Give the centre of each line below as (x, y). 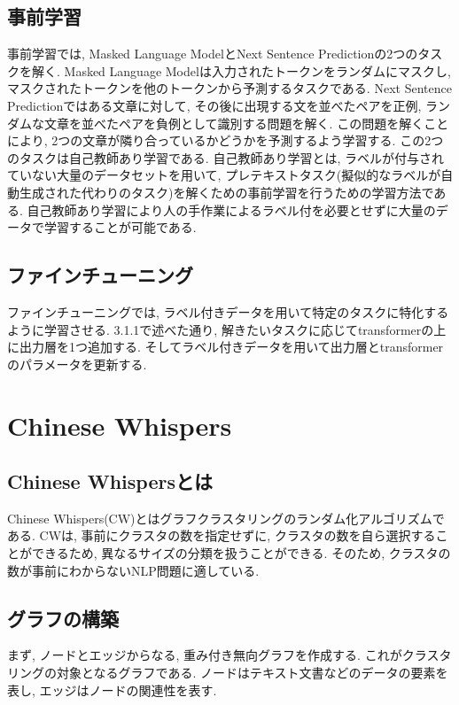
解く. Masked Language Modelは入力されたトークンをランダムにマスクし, (241, 70)
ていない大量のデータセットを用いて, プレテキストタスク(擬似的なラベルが (224, 175)
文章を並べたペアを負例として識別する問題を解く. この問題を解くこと (246, 123)
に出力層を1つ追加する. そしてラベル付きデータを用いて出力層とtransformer (226, 347)
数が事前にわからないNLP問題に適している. (133, 570)
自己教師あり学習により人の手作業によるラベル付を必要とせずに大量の (231, 209)
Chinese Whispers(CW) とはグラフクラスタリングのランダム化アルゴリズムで (226, 518)
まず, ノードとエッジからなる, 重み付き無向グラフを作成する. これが (205, 655)
